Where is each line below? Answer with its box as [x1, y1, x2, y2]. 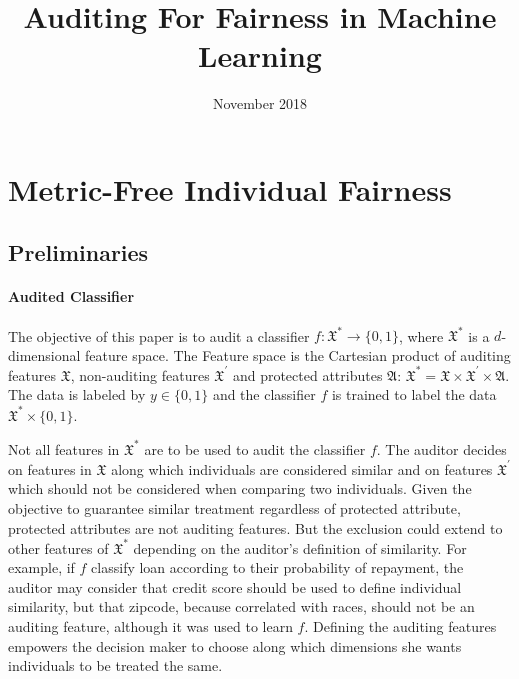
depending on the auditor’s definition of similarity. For [133, 537, 467, 558]
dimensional [8, 344, 81, 365]
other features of [8, 537, 109, 558]
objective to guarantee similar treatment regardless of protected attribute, [8, 497, 461, 518]
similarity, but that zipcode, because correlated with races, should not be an [8, 596, 475, 617]
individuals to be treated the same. [8, 655, 223, 676]
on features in [8, 458, 92, 479]
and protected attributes [232, 364, 383, 385]
